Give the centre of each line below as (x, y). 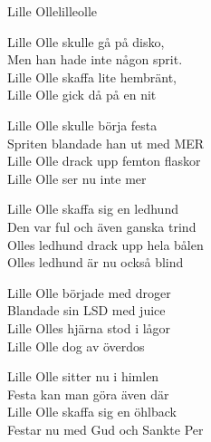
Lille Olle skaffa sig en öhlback (92, 412)
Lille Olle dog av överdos (76, 346)
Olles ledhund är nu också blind (96, 262)
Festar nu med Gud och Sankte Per (105, 429)
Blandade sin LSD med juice (86, 310)
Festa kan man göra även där (88, 394)
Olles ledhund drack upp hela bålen (105, 244)
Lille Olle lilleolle (52, 11)
